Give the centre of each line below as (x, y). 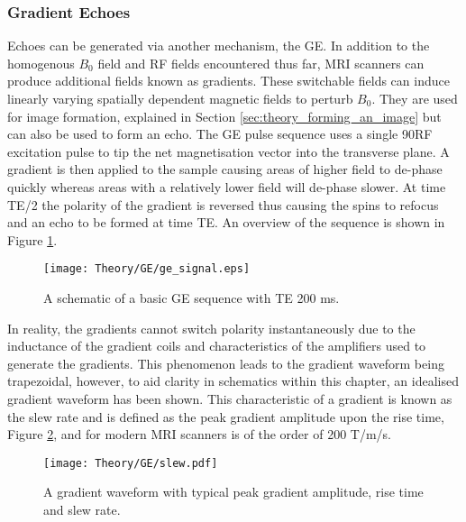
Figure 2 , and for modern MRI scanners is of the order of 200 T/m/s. (200, 434)
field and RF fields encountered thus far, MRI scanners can (261, 63)
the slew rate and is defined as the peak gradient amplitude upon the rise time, (226, 416)
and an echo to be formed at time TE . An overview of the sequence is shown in (226, 222)
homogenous (41, 63)
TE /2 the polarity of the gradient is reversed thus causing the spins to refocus (223, 204)
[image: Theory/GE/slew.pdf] (131, 463)
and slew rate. (82, 509)
